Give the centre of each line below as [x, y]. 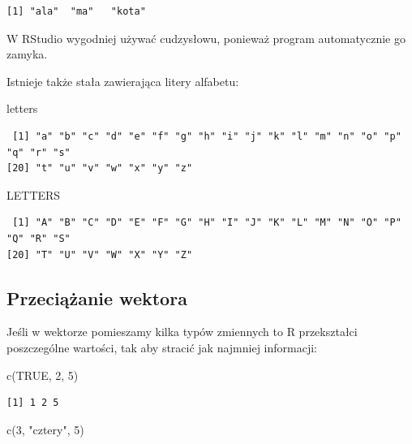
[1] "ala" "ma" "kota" [76, 11]
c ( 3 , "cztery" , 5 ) [45, 429]
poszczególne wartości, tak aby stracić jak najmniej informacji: [162, 347]
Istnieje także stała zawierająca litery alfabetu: [123, 81]
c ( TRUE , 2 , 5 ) [43, 375]
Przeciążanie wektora [97, 297]
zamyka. [27, 54]
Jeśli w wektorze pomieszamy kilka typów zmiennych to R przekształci [182, 332]
